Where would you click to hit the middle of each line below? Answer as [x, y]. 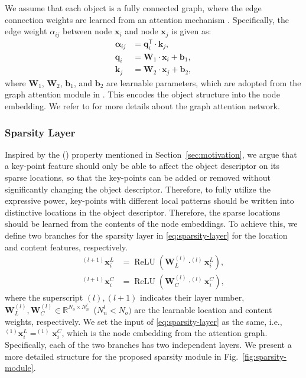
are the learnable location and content [203, 309]
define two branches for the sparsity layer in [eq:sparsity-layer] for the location [146, 235]
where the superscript [44, 297]
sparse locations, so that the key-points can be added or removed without [138, 177]
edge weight [26, 31]
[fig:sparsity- [264, 356]
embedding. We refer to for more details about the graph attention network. [142, 106]
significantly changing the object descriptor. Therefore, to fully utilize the [138, 189]
